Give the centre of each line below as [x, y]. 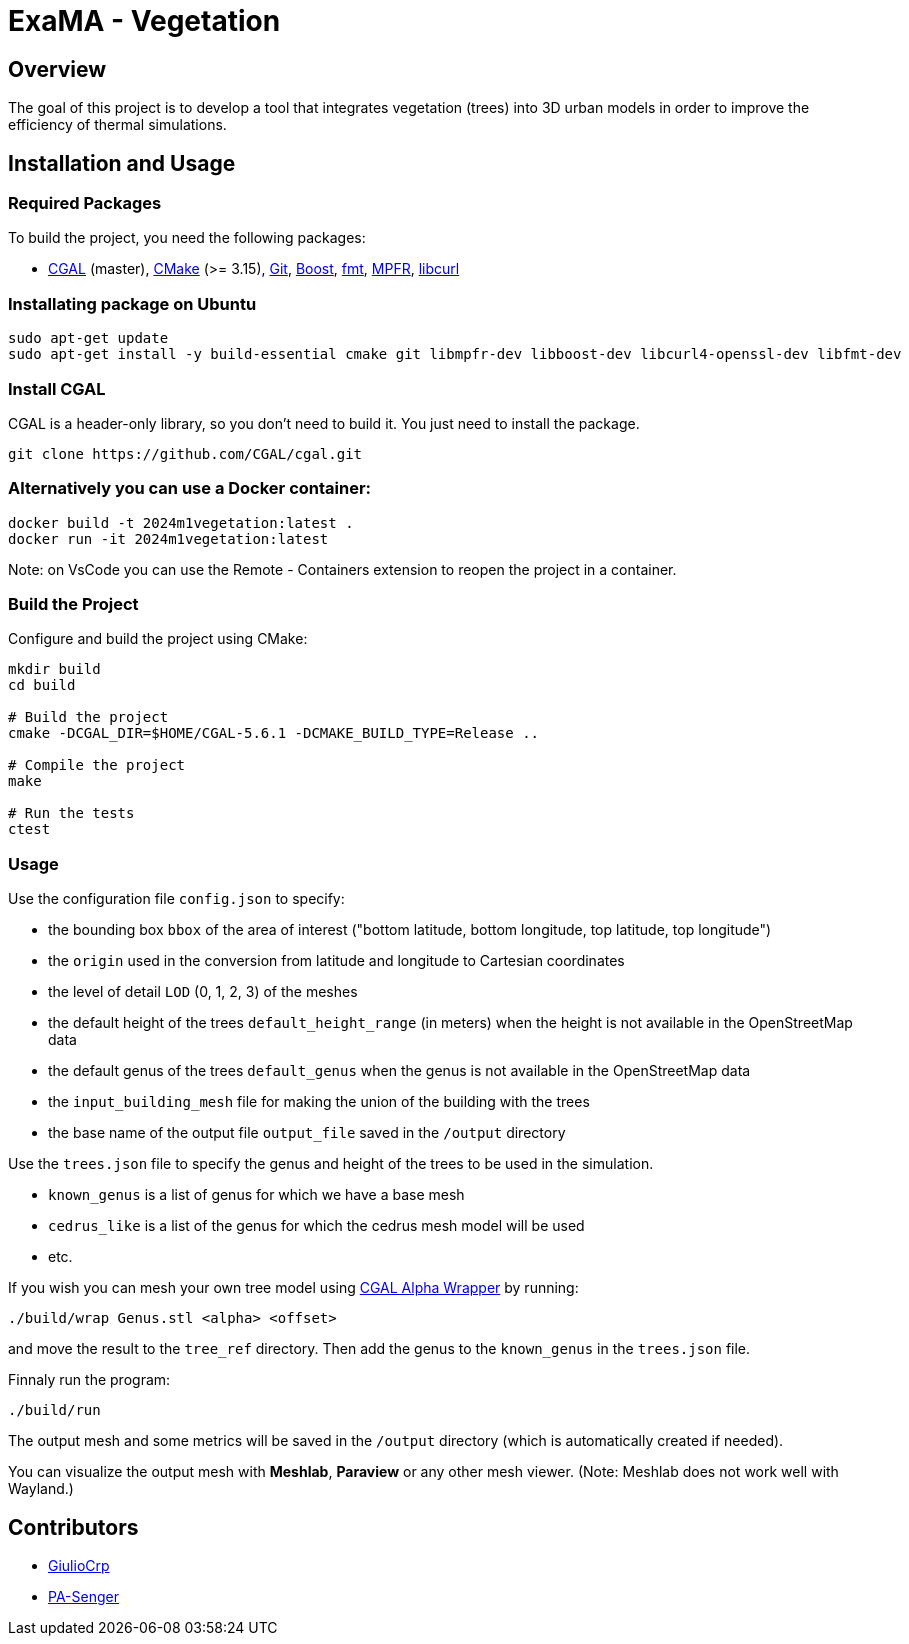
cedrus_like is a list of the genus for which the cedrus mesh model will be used [316, 1226]
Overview [57, 69]
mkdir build [54, 669]
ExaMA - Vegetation [144, 21]
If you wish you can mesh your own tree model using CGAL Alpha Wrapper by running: [293, 1288]
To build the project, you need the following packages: [187, 238]
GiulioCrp [79, 1565]
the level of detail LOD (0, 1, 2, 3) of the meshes [203, 992]
